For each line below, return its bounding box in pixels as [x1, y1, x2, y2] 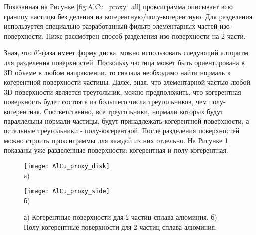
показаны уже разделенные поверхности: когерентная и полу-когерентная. [4, 145, 228, 155]
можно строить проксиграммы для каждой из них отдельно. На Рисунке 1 [4, 135, 228, 145]
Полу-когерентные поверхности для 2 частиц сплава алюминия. [24, 222, 217, 232]
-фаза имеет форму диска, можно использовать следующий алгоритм [39, 47, 248, 58]
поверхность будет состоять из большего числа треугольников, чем [4, 96, 207, 107]
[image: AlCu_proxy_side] [24, 188, 110, 195]
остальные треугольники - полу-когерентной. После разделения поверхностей [4, 125, 240, 136]
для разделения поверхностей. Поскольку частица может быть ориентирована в [4, 57, 245, 67]
